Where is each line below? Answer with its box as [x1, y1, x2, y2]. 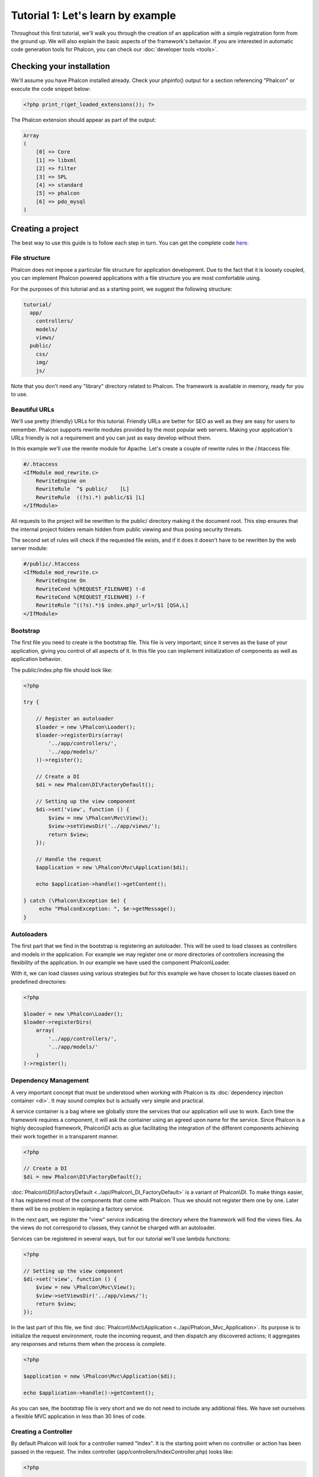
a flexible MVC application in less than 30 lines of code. [11, 1413, 147, 1420]
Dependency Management [11, 1076, 89, 1085]
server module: [11, 545, 48, 552]
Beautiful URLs [11, 405, 54, 414]
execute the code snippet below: [11, 85, 91, 92]
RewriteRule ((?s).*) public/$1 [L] [35, 494, 145, 500]
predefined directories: [11, 978, 67, 985]
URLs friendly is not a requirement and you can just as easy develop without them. [11, 434, 212, 441]
